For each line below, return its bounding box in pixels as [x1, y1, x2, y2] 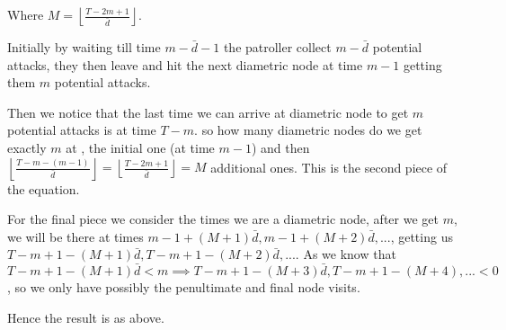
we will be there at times [7, 227, 144, 245]
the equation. [7, 179, 80, 198]
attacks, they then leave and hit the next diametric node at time [7, 55, 363, 74]
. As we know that [295, 245, 396, 263]
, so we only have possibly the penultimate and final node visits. [7, 278, 360, 297]
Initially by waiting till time [7, 38, 161, 56]
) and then [251, 138, 310, 156]
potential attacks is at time [7, 120, 156, 139]
